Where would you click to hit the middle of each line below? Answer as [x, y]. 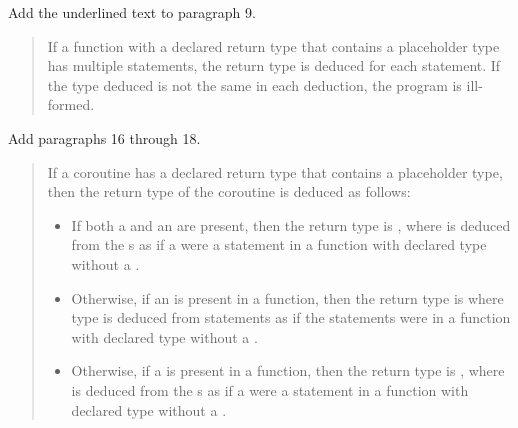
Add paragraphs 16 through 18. [104, 137]
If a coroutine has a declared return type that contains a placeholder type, [275, 171]
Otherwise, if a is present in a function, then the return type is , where [288, 370]
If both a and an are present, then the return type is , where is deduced [291, 224]
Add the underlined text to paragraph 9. [132, 12]
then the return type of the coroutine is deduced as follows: [229, 191]
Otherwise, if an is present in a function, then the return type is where [287, 297]
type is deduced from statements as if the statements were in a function [291, 317]
